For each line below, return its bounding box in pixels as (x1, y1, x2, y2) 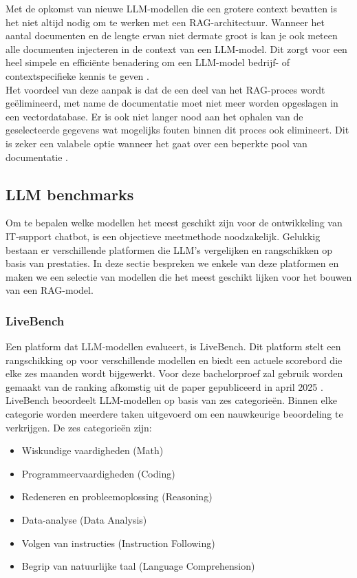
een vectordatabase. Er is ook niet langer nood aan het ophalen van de (6, 109, 303, 123)
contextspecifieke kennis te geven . (6, 68, 149, 83)
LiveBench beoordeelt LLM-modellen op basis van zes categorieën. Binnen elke (6, 393, 337, 407)
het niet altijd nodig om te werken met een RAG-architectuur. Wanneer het (6, 14, 325, 29)
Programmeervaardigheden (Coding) (21, 466, 175, 480)
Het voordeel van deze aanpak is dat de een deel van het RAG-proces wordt (6, 82, 325, 96)
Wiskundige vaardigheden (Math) (21, 443, 164, 458)
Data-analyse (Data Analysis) (21, 513, 147, 527)
